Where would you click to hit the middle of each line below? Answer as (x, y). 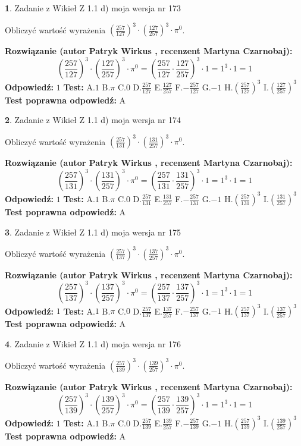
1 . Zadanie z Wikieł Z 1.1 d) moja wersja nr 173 (93, 8)
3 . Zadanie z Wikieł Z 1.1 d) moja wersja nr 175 (93, 232)
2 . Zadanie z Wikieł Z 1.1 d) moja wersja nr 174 (93, 120)
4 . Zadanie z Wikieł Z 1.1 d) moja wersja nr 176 (93, 343)
